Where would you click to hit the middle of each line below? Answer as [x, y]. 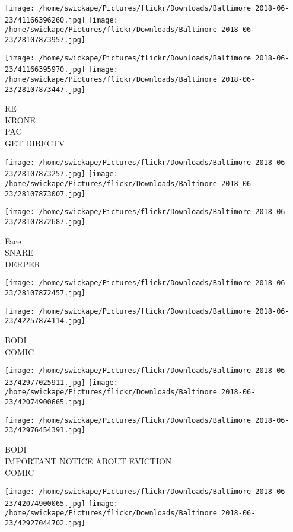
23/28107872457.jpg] [45, 293]
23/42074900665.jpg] [45, 402]
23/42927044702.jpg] [45, 523]
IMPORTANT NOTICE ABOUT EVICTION [88, 461]
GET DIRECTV [35, 143]
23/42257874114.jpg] [45, 321]
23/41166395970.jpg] [45, 70]
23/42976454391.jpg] [45, 430]
